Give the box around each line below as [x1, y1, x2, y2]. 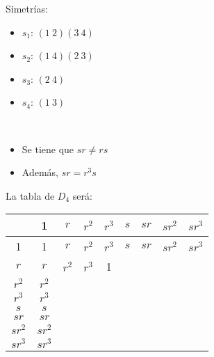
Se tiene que [22, 141, 74, 156]
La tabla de [6, 188, 55, 203]
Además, [22, 165, 58, 180]
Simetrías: [6, 1, 48, 15]
